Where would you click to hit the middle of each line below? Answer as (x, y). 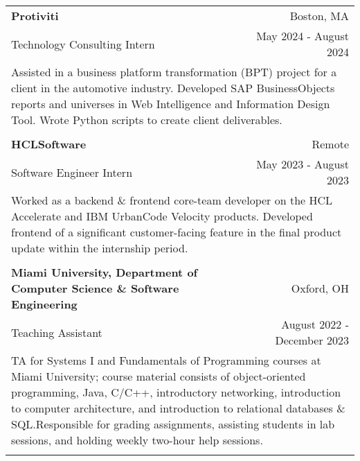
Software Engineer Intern (72, 172)
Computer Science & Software (95, 288)
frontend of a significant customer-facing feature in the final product (177, 232)
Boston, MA (319, 16)
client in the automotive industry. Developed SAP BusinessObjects (173, 88)
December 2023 (312, 340)
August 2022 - (315, 324)
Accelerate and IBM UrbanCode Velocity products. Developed (162, 216)
